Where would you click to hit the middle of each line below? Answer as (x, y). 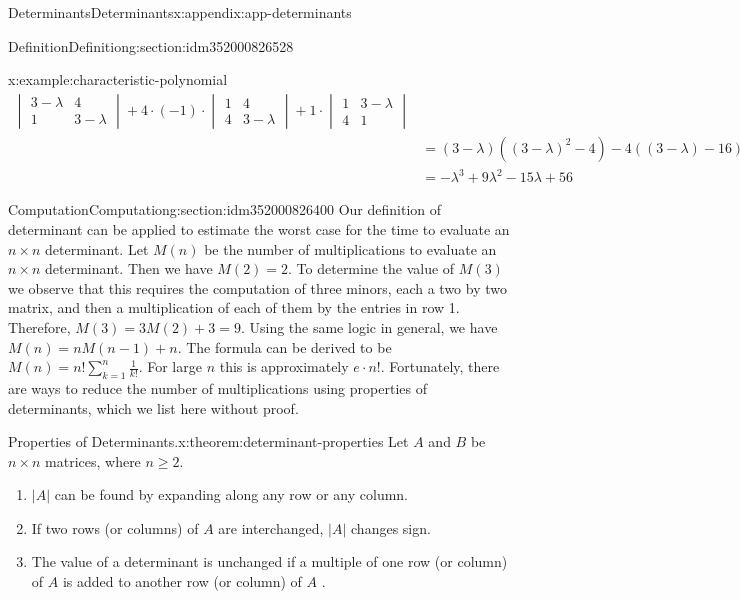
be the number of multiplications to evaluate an (350, 248)
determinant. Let (97, 248)
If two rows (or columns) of (115, 527)
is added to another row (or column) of (182, 581)
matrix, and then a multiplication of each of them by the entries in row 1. (234, 307)
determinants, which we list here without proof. (153, 407)
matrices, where (93, 460)
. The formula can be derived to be (284, 346)
